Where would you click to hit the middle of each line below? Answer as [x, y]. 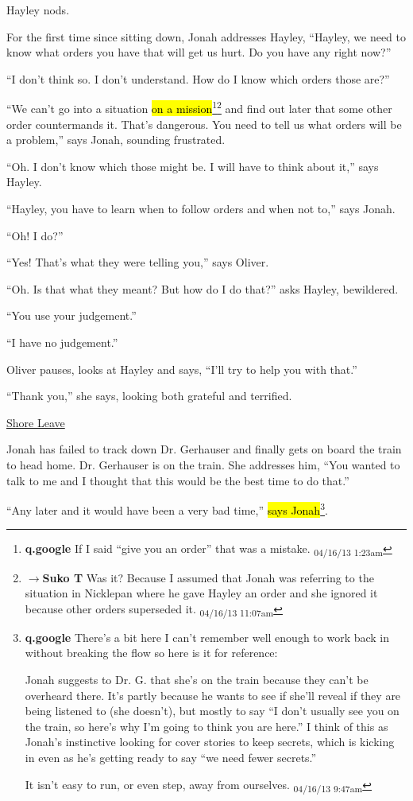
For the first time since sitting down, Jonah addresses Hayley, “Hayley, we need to [206, 36]
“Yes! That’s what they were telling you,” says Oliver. [138, 262]
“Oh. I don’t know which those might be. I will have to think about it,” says [193, 166]
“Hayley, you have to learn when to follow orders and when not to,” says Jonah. [201, 208]
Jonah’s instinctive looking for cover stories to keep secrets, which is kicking [210, 742]
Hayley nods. [38, 10]
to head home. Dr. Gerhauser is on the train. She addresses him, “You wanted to [203, 464]
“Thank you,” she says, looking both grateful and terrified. [149, 396]
